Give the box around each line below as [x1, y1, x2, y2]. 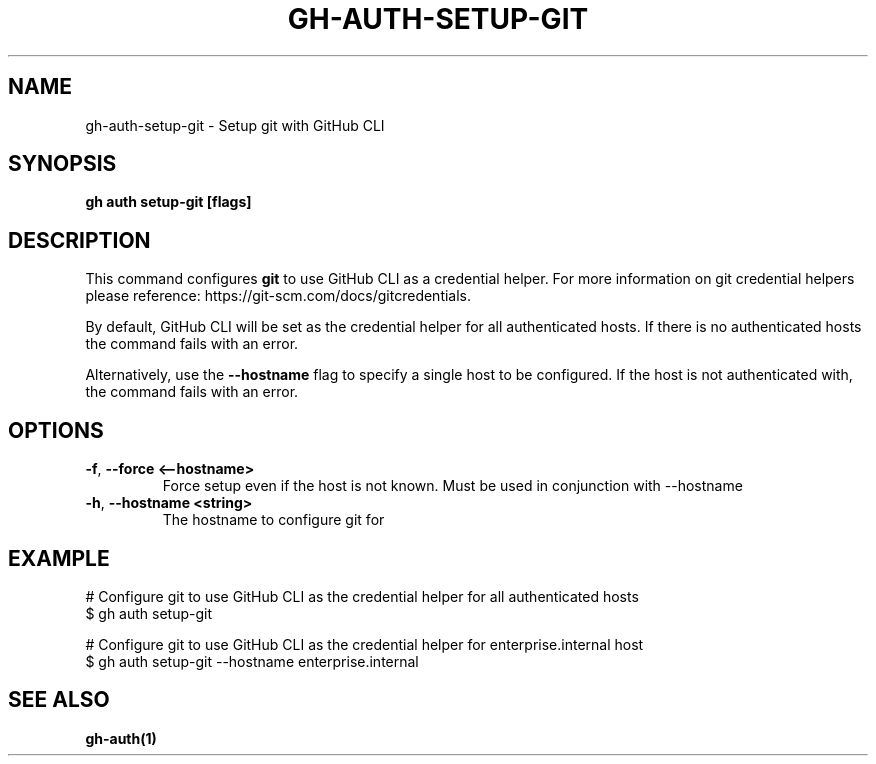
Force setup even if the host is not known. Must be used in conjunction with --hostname [162, 477, 743, 495]
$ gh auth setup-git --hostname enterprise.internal [85, 652, 419, 670]
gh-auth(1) [85, 729, 157, 747]
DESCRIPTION [8, 227, 151, 253]
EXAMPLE [8, 545, 110, 571]
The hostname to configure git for [162, 511, 385, 529]
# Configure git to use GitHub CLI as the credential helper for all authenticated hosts [85, 587, 639, 605]
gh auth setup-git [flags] [85, 193, 252, 211]
